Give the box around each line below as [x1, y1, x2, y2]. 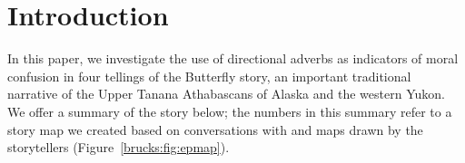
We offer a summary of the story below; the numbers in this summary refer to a [7, 101, 452, 120]
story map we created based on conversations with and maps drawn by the [7, 120, 423, 139]
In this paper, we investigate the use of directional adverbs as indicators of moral [7, 49, 459, 68]
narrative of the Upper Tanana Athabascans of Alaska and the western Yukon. [7, 84, 445, 103]
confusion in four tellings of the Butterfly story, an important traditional [7, 66, 411, 85]
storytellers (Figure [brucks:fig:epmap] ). [7, 138, 230, 157]
